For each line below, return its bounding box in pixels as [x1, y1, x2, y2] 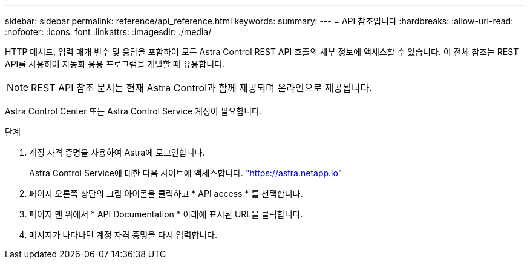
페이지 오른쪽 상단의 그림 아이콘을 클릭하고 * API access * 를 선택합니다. [29, 188, 303, 199]
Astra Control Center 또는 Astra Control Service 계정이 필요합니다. [5, 106, 263, 116]
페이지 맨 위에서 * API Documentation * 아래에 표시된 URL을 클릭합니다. [29, 209, 303, 219]
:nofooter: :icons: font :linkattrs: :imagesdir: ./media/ [5, 27, 212, 37]
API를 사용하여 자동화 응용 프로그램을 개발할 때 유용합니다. [5, 59, 225, 69]
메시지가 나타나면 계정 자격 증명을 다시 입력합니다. [29, 229, 218, 240]
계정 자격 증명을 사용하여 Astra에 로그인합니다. [29, 147, 205, 157]
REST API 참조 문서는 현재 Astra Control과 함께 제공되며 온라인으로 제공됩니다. [31, 82, 372, 94]
